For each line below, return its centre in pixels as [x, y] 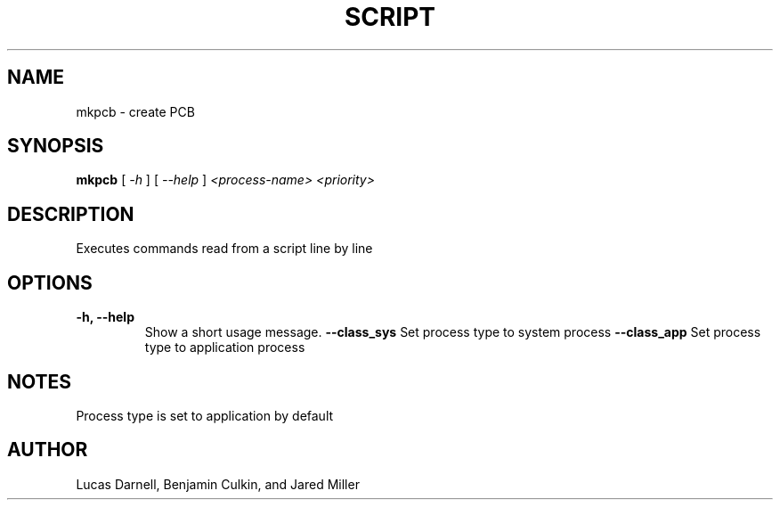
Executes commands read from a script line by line [224, 249]
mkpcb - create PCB [135, 111]
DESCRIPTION [71, 214]
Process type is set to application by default [205, 415]
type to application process [225, 348]
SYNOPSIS [56, 146]
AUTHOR [48, 450]
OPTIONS [50, 282]
